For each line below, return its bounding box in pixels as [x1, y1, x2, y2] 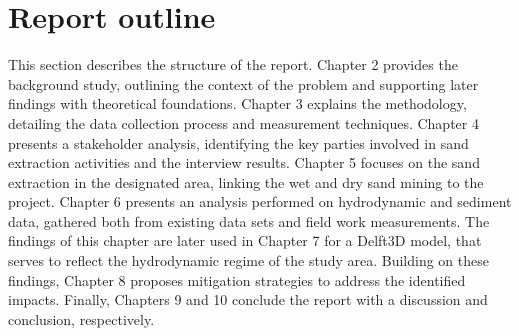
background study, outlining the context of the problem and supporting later [8, 73, 479, 94]
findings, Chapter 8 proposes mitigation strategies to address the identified [8, 269, 466, 290]
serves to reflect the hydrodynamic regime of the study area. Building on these [8, 250, 489, 271]
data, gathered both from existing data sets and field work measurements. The [8, 210, 490, 231]
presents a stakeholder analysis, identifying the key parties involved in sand [8, 132, 469, 153]
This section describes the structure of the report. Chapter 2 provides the [8, 54, 458, 75]
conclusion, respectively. [8, 308, 155, 329]
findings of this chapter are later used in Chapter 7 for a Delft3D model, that [8, 230, 482, 251]
